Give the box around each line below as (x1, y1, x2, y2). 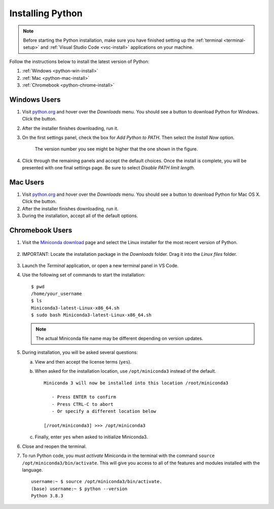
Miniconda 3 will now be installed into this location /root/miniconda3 (44, 380, 228, 386)
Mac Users (9, 178, 45, 187)
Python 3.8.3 (31, 493, 63, 499)
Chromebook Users (9, 226, 73, 235)
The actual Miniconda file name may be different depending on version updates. (36, 336, 203, 342)
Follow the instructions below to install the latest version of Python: (9, 58, 150, 65)
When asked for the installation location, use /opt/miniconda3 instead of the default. (35, 368, 217, 374)
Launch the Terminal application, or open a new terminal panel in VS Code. (22, 262, 179, 268)
